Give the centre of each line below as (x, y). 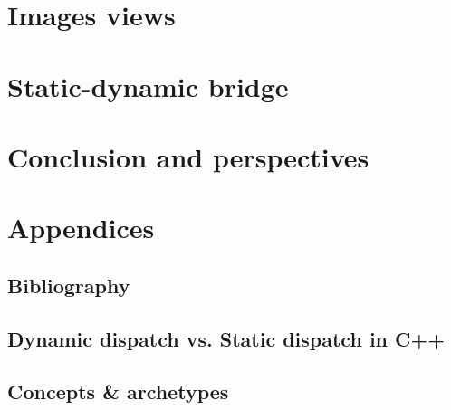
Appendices (81, 228)
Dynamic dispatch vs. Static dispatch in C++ (226, 338)
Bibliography (69, 285)
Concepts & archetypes (118, 391)
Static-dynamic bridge (148, 86)
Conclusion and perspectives (188, 156)
